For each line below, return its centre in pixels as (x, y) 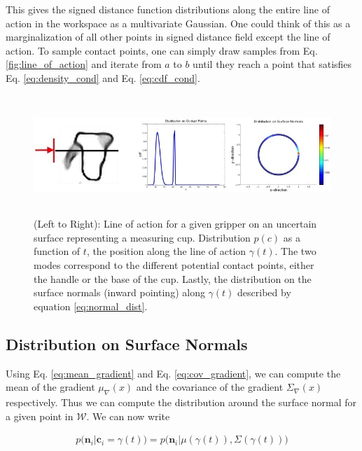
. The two (295, 251)
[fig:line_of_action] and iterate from (84, 64)
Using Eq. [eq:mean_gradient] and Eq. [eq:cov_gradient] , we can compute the (173, 373)
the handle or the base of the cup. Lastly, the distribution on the (173, 278)
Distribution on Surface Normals (127, 344)
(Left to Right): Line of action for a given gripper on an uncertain (175, 224)
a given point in (40, 416)
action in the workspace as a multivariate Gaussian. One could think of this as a (178, 23)
